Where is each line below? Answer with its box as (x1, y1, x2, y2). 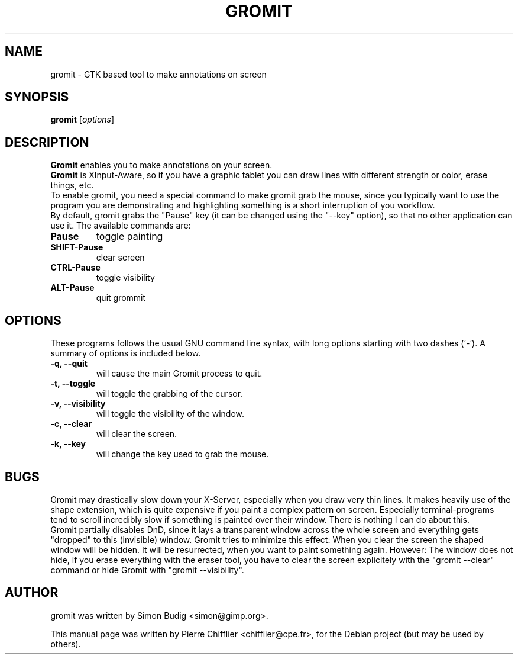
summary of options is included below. (50, 348, 201, 359)
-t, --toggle (50, 378, 96, 389)
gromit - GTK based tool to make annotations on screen (50, 69, 267, 79)
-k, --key (50, 439, 86, 449)
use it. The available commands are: (50, 220, 191, 231)
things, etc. (50, 180, 94, 191)
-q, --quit (50, 358, 88, 369)
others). (50, 638, 81, 649)
